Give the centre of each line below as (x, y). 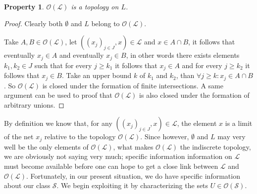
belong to (105, 23)
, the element (197, 123)
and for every (202, 65)
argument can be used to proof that (58, 95)
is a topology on (95, 6)
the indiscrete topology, (215, 146)
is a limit (239, 123)
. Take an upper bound (97, 75)
